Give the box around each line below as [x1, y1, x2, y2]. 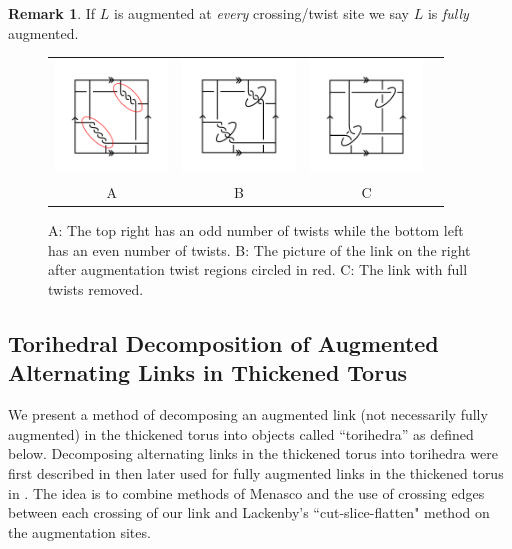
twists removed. [48, 279, 144, 300]
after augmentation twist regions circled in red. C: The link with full [48, 259, 468, 280]
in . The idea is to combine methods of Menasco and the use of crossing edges [8, 482, 485, 503]
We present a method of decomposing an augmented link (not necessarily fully [8, 404, 488, 425]
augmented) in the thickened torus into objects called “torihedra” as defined [8, 423, 474, 444]
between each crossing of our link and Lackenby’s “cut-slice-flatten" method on [8, 502, 490, 523]
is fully [427, 3, 469, 23]
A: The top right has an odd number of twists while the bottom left [48, 220, 464, 241]
